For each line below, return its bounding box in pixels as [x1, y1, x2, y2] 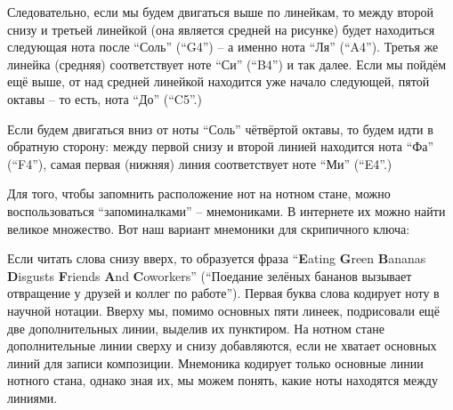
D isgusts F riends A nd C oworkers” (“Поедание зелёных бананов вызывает [7, 266, 412, 285]
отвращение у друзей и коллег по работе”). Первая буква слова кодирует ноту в [7, 284, 440, 302]
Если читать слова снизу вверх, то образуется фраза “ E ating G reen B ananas [7, 249, 426, 268]
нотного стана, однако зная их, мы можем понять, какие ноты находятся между [7, 371, 438, 390]
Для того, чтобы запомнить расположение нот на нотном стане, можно [7, 184, 391, 203]
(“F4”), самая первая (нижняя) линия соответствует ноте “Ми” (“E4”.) [7, 154, 392, 173]
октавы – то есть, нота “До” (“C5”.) [7, 89, 202, 108]
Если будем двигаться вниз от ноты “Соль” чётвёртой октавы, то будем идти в [7, 119, 433, 138]
